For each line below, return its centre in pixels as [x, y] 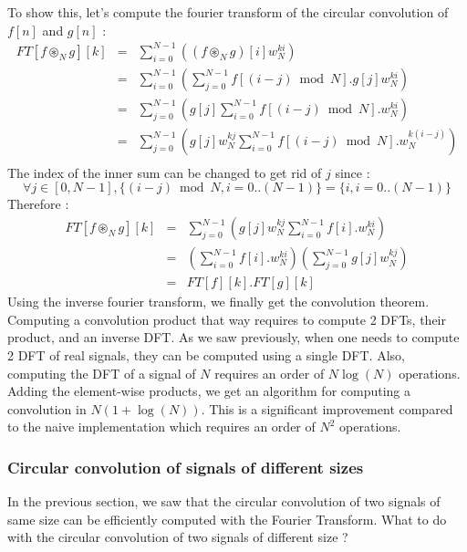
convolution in [47, 408]
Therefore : [38, 204]
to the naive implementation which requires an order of [161, 427]
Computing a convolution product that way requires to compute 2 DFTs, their [227, 319]
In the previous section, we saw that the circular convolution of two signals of [224, 501]
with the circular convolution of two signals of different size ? [178, 537]
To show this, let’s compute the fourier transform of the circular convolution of [228, 12]
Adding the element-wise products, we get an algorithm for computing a [209, 391]
